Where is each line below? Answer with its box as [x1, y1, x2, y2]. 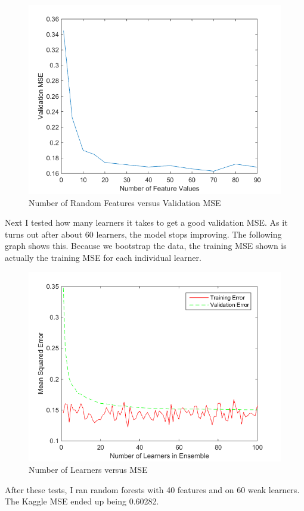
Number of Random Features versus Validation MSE [29, 196, 221, 208]
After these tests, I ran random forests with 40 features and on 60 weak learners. [5, 483, 300, 496]
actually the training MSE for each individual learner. [5, 251, 201, 263]
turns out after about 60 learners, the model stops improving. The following [5, 228, 282, 240]
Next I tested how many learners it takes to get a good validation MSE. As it [5, 216, 288, 229]
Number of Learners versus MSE [29, 463, 148, 476]
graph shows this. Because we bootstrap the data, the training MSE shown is [5, 239, 287, 252]
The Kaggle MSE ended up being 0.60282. [5, 495, 159, 507]
